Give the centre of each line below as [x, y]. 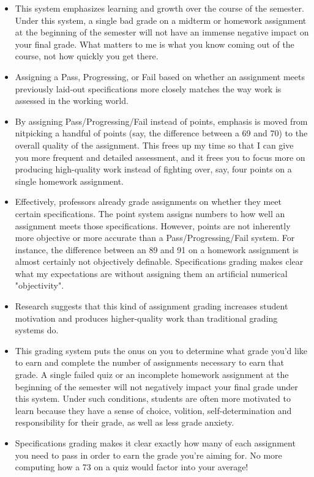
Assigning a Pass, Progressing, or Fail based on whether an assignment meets [160, 76]
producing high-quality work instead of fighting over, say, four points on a [153, 169]
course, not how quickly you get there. [87, 56]
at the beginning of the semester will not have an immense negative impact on [162, 32]
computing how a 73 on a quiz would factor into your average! [132, 467]
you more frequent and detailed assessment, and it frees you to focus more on [160, 157]
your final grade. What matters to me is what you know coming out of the [155, 44]
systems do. [37, 330]
